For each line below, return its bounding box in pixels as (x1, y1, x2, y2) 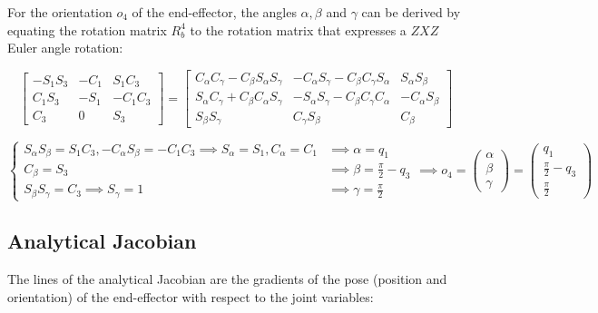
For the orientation (7, 3, 113, 21)
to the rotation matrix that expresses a (190, 20, 407, 39)
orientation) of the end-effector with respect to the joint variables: (7, 287, 374, 306)
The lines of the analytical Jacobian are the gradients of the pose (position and (7, 269, 447, 289)
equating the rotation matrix (7, 20, 167, 39)
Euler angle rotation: (7, 38, 123, 57)
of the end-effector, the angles (132, 3, 297, 21)
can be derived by (361, 3, 461, 21)
